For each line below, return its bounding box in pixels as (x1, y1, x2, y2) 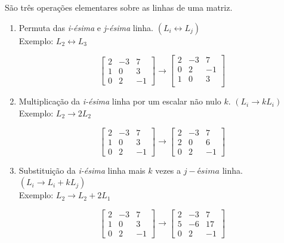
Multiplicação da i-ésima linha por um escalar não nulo (18, 95, 221, 107)
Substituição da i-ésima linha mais (18, 164, 146, 176)
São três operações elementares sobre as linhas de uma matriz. (5, 1, 233, 13)
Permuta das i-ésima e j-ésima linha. (18, 21, 154, 33)
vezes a (155, 164, 181, 176)
